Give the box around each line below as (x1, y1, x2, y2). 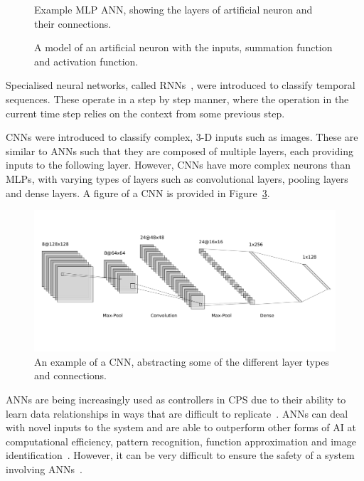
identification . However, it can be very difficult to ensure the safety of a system (6, 448, 355, 462)
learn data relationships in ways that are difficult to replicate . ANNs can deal (6, 406, 348, 421)
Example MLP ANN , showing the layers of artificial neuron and (34, 2, 313, 16)
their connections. (34, 16, 112, 31)
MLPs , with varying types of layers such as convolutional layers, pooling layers (6, 171, 348, 186)
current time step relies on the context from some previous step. (6, 105, 285, 120)
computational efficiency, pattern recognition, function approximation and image (6, 433, 356, 448)
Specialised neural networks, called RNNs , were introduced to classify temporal (6, 78, 355, 92)
